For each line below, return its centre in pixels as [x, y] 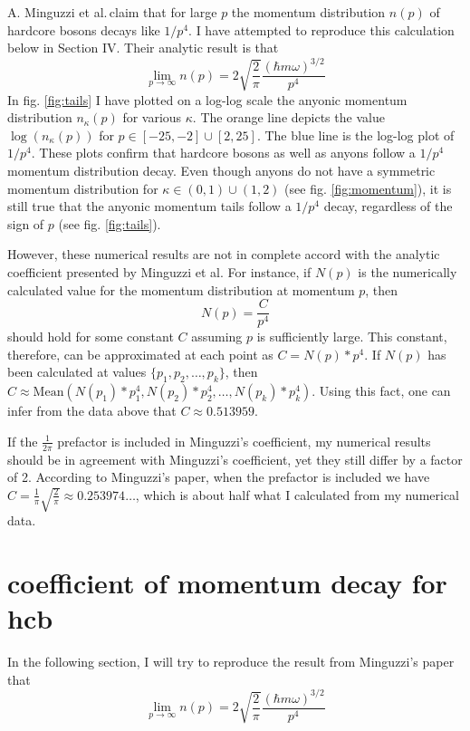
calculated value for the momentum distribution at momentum [181, 289]
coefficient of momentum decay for [227, 582]
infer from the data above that [92, 411]
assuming [217, 337]
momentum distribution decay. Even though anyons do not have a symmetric [221, 171]
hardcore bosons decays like [84, 29]
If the [23, 441]
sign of [26, 223]
